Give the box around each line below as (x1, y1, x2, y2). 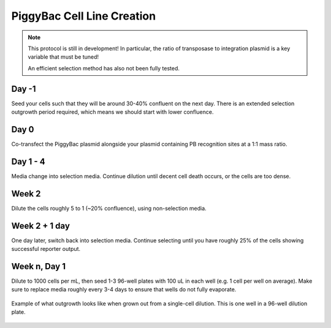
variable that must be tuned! (28, 53, 99, 61)
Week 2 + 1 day (11, 220, 70, 231)
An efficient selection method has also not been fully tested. (28, 64, 180, 72)
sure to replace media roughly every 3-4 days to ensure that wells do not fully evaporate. (11, 286, 237, 293)
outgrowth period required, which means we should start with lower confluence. (11, 108, 214, 116)
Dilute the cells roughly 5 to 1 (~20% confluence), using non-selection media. (11, 204, 207, 212)
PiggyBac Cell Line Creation (11, 9, 156, 23)
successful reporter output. (11, 245, 81, 253)
